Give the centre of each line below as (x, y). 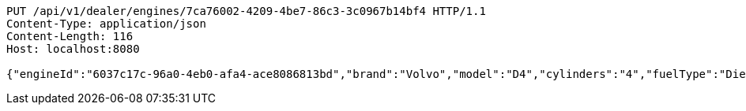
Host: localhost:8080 (73, 49)
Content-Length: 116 (70, 36)
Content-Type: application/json (106, 24)
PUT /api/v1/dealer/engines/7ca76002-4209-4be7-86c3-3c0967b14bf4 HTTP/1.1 (246, 11)
